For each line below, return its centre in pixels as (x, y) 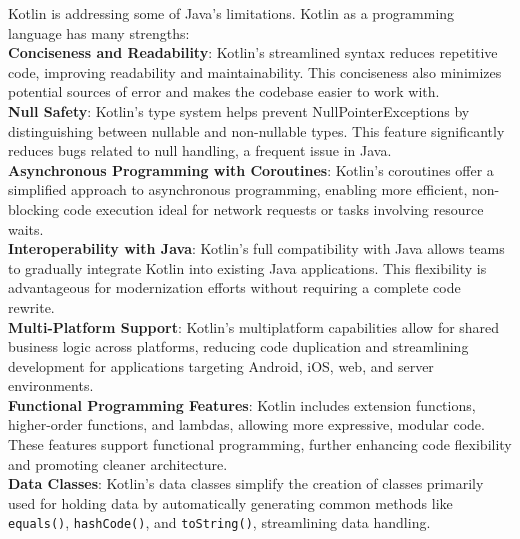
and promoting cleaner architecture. (118, 463)
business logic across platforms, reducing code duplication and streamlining (238, 346)
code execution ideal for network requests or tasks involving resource (273, 208)
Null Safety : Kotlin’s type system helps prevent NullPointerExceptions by (239, 110)
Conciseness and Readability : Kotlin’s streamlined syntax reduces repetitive (253, 52)
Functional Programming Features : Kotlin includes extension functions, (242, 404)
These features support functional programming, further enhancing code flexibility (260, 444)
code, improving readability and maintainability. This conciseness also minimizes (255, 71)
